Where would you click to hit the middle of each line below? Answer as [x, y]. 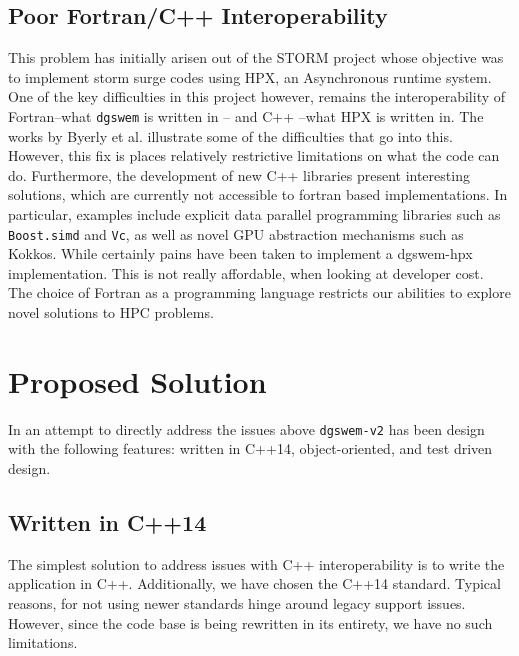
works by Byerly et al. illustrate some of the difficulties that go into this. [230, 135]
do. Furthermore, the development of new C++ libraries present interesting [239, 174]
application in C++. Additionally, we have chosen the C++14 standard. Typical [254, 583]
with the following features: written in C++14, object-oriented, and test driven [250, 448]
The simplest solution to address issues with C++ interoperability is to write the [256, 563]
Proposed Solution [137, 380]
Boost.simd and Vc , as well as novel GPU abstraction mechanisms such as [236, 233]
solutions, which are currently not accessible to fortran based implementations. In [258, 194]
